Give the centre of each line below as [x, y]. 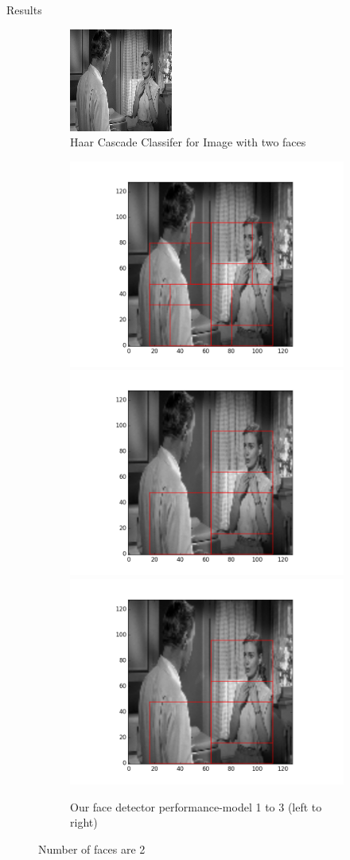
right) [84, 822]
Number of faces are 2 [92, 848]
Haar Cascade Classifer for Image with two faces [188, 142]
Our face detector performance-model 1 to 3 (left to [196, 806]
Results [24, 10]
